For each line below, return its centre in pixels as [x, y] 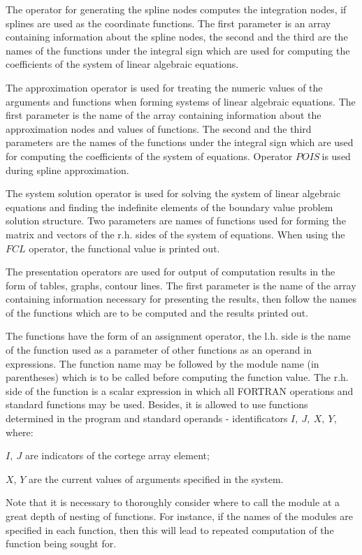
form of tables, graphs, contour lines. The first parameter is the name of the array [181, 285]
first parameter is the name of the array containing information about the [164, 115]
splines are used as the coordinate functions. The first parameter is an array [168, 23]
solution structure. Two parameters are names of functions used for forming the [176, 221]
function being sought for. [61, 543]
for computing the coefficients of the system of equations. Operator [149, 156]
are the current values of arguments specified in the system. [156, 478]
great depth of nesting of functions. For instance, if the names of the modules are [179, 516]
